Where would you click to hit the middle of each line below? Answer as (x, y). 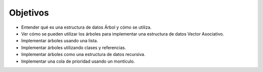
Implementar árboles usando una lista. (60, 41)
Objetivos (29, 13)
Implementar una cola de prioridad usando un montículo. (78, 61)
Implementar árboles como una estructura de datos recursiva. (83, 54)
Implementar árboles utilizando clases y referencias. (74, 47)
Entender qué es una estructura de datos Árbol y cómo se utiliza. (86, 27)
